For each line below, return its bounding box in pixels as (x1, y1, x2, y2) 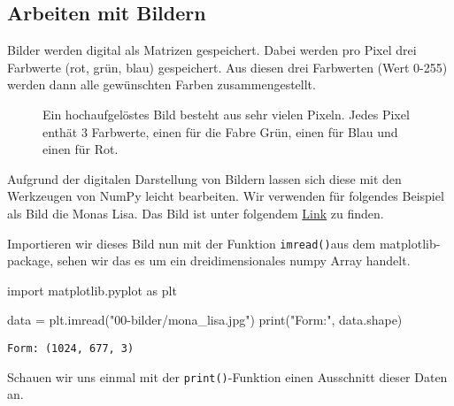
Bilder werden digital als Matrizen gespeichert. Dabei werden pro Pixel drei (7, 41, 417, 59)
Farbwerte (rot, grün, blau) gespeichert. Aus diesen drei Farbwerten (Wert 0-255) (7, 57, 448, 76)
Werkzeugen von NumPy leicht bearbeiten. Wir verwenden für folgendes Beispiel (7, 187, 444, 205)
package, (7, 251, 54, 270)
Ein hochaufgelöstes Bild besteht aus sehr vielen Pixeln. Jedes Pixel (42, 104, 410, 123)
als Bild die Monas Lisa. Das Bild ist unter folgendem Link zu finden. (7, 203, 384, 222)
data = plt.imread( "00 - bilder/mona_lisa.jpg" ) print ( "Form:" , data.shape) (7, 310, 403, 329)
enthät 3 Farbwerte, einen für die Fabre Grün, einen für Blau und (42, 122, 398, 141)
